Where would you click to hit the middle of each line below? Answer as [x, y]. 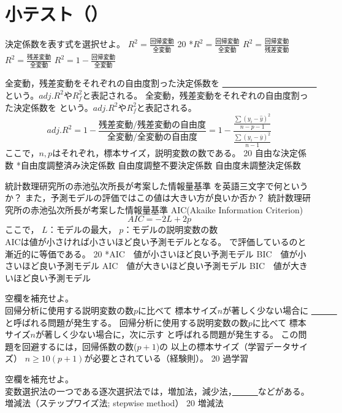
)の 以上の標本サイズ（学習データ [223, 346]
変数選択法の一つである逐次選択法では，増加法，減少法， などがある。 [157, 391]
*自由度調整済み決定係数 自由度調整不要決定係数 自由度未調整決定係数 [159, 165]
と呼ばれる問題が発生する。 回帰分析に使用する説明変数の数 [127, 322]
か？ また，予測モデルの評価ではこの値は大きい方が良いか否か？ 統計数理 [154, 198]
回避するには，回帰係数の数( [79, 346]
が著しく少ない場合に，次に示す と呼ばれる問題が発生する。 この [167, 334]
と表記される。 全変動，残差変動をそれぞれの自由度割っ [195, 95]
